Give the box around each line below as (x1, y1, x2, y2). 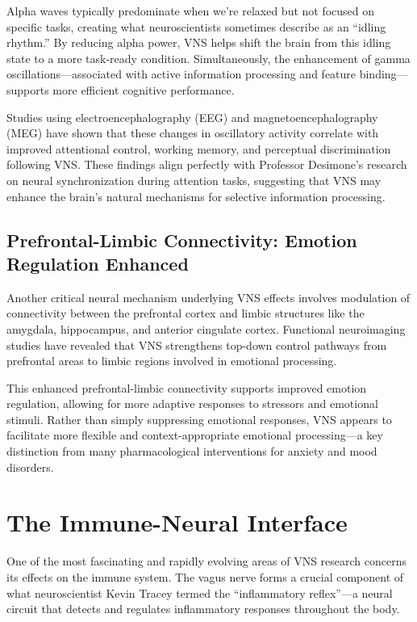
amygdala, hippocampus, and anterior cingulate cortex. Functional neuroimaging (6, 320, 406, 337)
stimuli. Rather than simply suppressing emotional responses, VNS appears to (6, 410, 392, 427)
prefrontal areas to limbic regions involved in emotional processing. (6, 352, 337, 369)
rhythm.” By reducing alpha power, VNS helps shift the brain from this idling (6, 34, 391, 51)
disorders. (6, 458, 54, 475)
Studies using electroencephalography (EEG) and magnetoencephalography (6, 108, 378, 125)
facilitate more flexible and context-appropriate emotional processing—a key (6, 427, 383, 443)
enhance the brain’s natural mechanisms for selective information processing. (6, 187, 386, 204)
